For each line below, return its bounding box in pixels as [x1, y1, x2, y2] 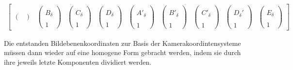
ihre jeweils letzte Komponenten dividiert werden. [4, 56, 151, 67]
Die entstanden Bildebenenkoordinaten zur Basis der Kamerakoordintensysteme [4, 38, 241, 48]
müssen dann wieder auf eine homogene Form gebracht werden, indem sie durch [4, 47, 241, 57]
